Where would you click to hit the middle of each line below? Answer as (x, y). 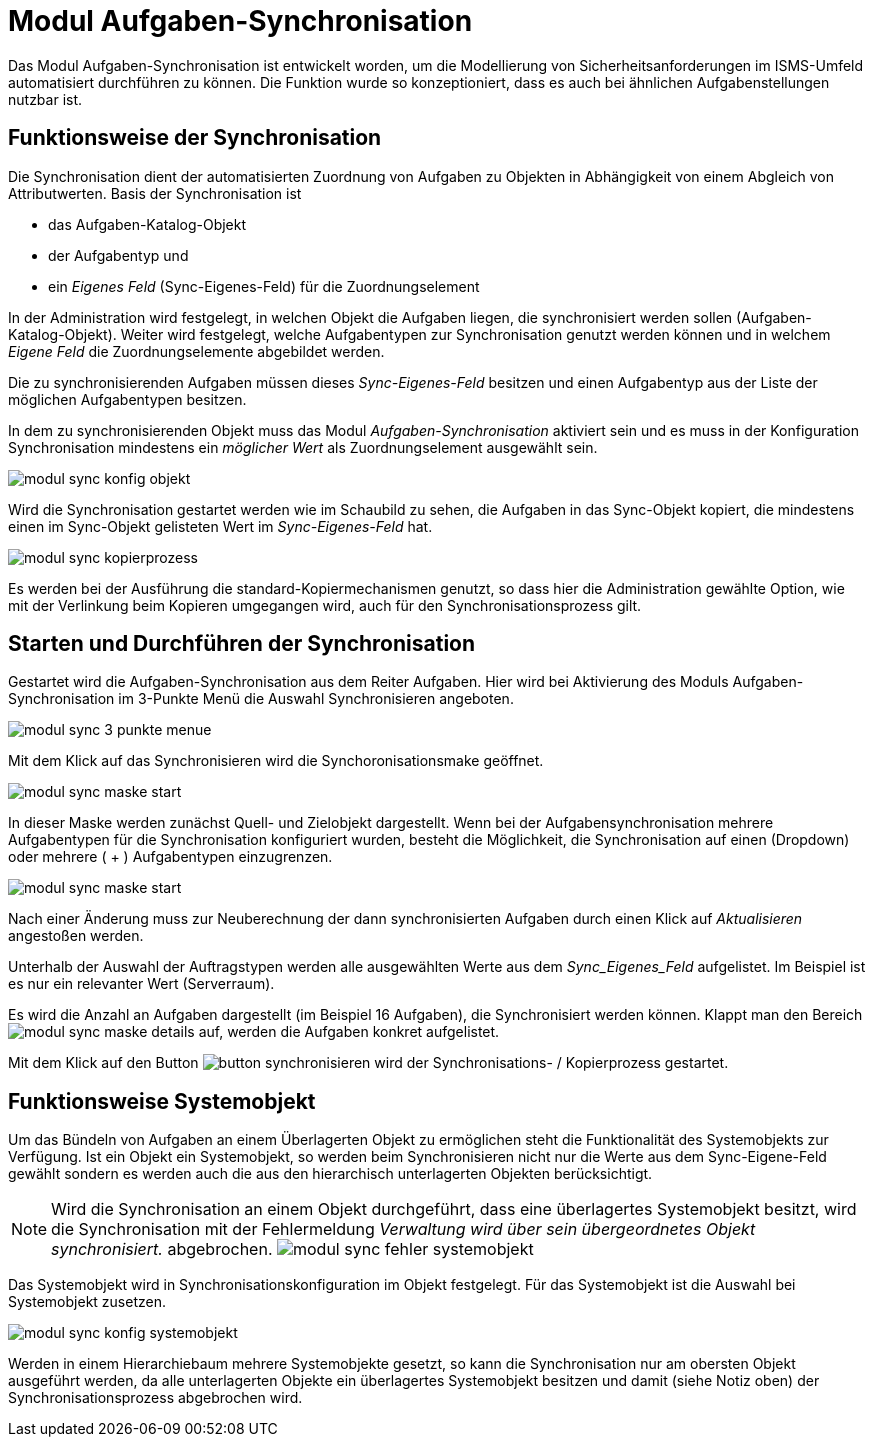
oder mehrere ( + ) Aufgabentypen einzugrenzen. (170, 857)
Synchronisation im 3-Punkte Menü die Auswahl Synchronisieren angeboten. (261, 699)
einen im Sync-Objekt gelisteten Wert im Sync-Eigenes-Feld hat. (220, 526)
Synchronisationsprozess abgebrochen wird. (155, 1398)
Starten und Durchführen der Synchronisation (242, 644)
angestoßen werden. (76, 936)
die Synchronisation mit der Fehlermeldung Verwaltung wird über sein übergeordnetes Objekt (403, 1229)
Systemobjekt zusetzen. (87, 1302)
